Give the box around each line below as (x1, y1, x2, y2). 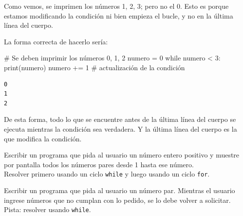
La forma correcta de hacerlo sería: (4, 36, 108, 46)
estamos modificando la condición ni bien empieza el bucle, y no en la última (4, 10, 233, 20)
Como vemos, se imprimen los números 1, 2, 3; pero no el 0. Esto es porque (4, 1, 229, 11)
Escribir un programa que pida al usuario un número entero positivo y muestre (4, 150, 240, 160)
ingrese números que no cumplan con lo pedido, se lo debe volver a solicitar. (4, 195, 231, 205)
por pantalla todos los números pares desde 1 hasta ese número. (4, 159, 194, 169)
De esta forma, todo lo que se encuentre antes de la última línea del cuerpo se (4, 114, 236, 124)
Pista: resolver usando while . (4, 204, 91, 215)
